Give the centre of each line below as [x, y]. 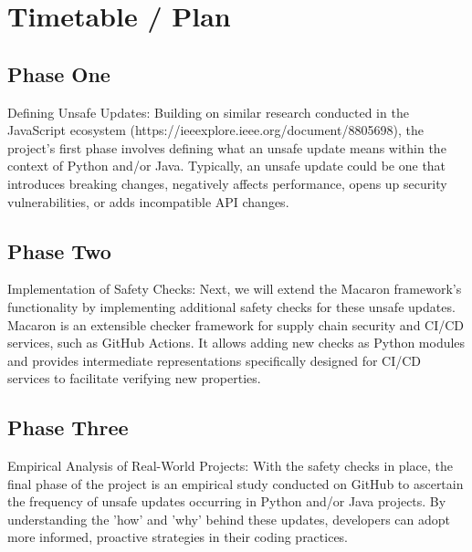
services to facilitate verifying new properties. [134, 378]
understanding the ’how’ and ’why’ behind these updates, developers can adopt [229, 519]
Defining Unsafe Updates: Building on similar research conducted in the [208, 112]
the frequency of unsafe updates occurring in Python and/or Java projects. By [227, 501]
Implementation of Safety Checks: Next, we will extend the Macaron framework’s [235, 289]
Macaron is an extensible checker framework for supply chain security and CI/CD [236, 324]
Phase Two [59, 250]
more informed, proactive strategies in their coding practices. [178, 537]
